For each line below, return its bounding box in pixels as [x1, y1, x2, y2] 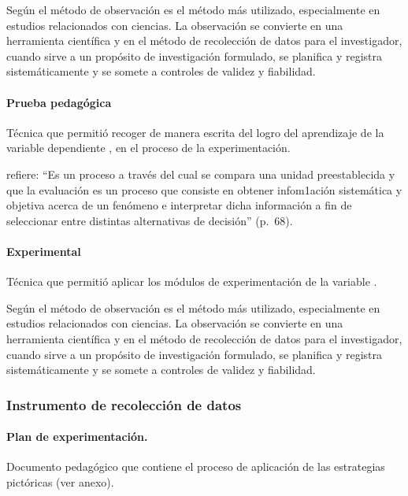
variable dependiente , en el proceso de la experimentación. [6, 139, 291, 156]
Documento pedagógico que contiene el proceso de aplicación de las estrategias [6, 458, 385, 475]
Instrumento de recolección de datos [6, 394, 242, 414]
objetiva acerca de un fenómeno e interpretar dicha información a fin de [6, 197, 352, 213]
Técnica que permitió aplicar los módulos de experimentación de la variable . [6, 273, 377, 290]
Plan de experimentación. [6, 428, 148, 445]
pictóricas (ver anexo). [6, 473, 114, 490]
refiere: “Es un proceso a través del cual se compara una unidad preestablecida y [6, 165, 395, 182]
